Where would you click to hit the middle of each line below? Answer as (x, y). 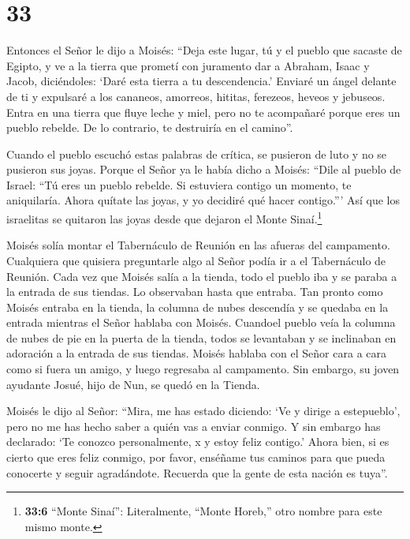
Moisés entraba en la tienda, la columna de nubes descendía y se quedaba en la (198, 307)
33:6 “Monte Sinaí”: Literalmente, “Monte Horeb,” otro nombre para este (203, 511)
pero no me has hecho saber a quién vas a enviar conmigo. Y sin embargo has (194, 426)
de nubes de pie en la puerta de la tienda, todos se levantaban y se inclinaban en (201, 337)
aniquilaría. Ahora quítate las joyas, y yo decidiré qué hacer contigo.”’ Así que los (203, 200)
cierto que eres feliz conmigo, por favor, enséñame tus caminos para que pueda (196, 457)
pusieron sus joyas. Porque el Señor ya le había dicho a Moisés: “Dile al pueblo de (204, 169)
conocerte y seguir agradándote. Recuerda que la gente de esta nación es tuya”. (197, 472)
